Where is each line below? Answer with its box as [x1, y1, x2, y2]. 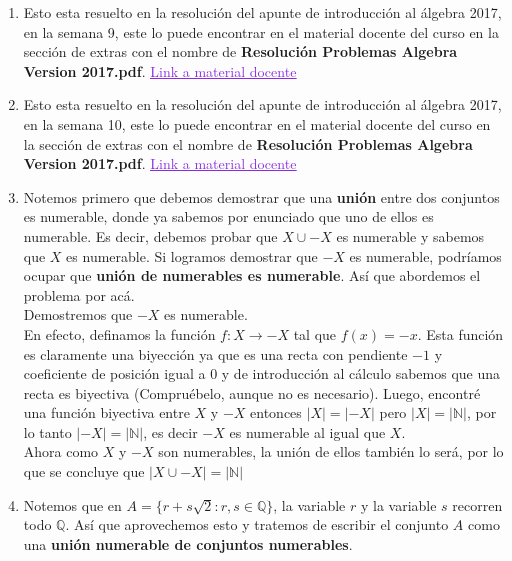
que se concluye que [23, 461, 145, 482]
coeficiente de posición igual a [23, 363, 206, 384]
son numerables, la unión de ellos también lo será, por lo [158, 441, 504, 462]
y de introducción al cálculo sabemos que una [221, 363, 501, 384]
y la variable [360, 494, 437, 515]
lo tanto [23, 421, 72, 442]
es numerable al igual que [229, 421, 386, 442]
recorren [452, 494, 503, 515]
